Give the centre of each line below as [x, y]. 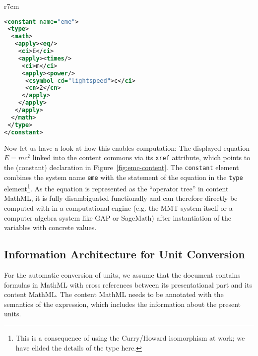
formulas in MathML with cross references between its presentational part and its [128, 284]
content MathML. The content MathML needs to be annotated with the [114, 294]
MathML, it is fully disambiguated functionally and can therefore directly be [121, 198]
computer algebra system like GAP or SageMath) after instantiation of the [118, 217]
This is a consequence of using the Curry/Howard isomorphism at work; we [130, 337]
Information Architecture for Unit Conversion [125, 254]
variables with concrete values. [50, 227]
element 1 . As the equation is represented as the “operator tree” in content [116, 188]
